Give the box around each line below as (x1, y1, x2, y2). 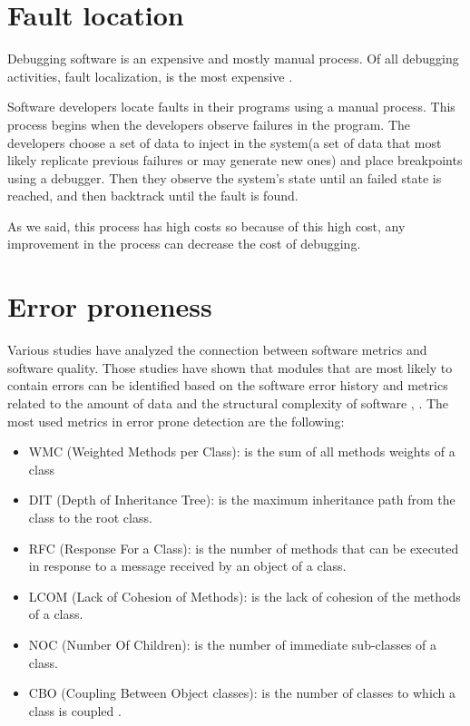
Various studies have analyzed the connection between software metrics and (7, 340, 427, 359)
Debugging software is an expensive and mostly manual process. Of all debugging (7, 49, 459, 68)
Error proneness (7, 288, 212, 325)
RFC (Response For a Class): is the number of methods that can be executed (28, 538, 459, 557)
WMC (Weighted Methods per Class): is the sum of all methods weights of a (28, 442, 455, 461)
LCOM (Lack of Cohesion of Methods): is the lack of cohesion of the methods (28, 586, 461, 605)
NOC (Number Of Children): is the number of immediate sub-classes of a (28, 634, 437, 653)
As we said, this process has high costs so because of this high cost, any (7, 216, 406, 235)
